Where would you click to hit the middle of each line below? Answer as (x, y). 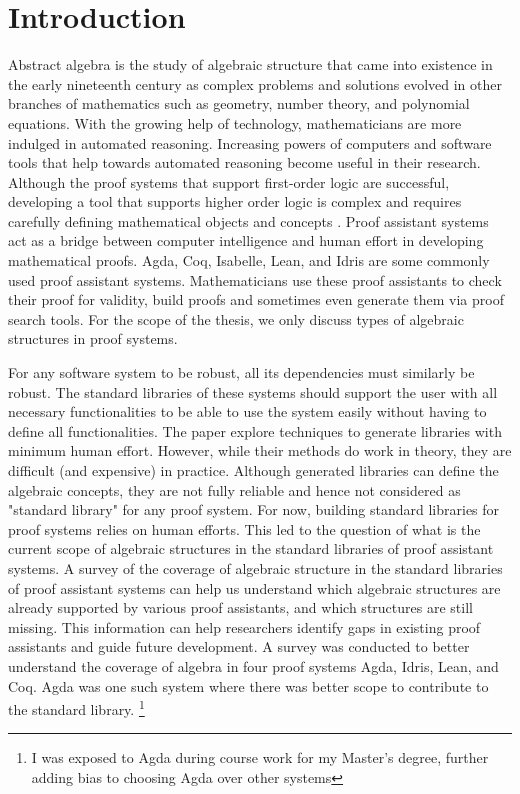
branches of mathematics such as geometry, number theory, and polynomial (239, 103)
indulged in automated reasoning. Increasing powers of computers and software (250, 142)
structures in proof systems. (93, 338)
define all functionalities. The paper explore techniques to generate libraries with (255, 430)
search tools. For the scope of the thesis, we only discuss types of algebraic (236, 318)
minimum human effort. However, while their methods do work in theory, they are (260, 450)
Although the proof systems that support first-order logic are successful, (229, 181)
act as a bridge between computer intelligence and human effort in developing (246, 240)
